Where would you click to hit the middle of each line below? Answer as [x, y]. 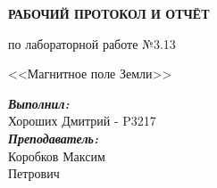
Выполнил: [39, 103]
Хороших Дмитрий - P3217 [82, 121]
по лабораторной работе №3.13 [92, 43]
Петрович [34, 173]
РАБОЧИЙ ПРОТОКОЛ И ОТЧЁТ [109, 13]
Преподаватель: [53, 138]
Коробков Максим [57, 155]
